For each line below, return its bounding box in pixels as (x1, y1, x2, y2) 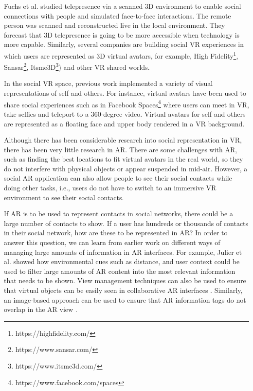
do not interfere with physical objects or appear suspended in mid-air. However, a (4, 163, 248, 173)
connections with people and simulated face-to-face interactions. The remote (4, 10, 231, 21)
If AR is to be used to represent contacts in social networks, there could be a (4, 208, 233, 219)
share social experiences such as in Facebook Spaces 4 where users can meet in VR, (4, 98, 249, 109)
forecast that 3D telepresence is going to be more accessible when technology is (4, 29, 240, 40)
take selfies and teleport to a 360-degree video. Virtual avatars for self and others (4, 108, 246, 119)
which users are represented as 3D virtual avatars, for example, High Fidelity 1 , (4, 49, 238, 61)
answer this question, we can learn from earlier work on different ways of (4, 237, 220, 247)
